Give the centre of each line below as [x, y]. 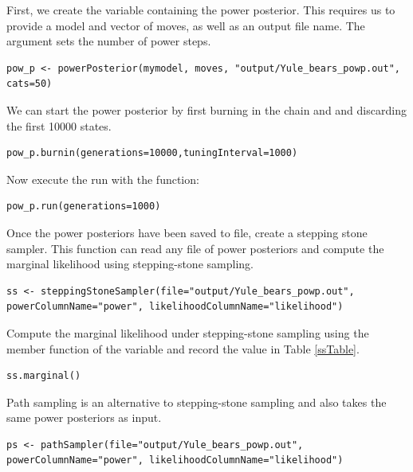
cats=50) [29, 84]
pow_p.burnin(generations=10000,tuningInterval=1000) [152, 153]
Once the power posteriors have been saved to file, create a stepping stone [187, 232]
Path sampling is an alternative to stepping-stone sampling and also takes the [197, 402]
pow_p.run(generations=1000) [84, 207]
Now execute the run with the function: [103, 179]
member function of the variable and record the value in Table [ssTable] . [183, 348]
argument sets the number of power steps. [109, 41]
